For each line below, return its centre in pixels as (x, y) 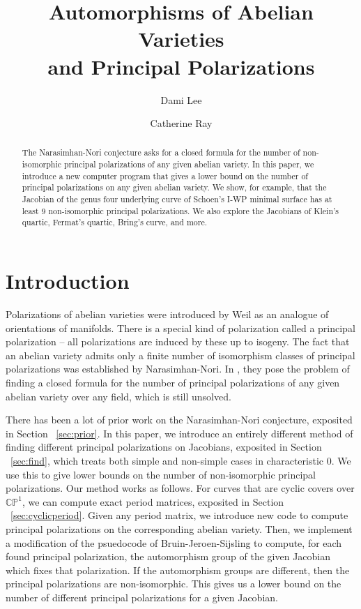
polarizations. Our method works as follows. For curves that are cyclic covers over (180, 488)
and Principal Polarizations (181, 66)
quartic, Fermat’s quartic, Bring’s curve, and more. (115, 222)
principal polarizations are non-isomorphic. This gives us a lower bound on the (174, 584)
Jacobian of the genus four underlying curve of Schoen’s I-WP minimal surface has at (177, 199)
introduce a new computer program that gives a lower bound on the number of (165, 175)
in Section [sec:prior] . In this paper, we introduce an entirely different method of (179, 433)
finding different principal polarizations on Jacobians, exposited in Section (164, 447)
